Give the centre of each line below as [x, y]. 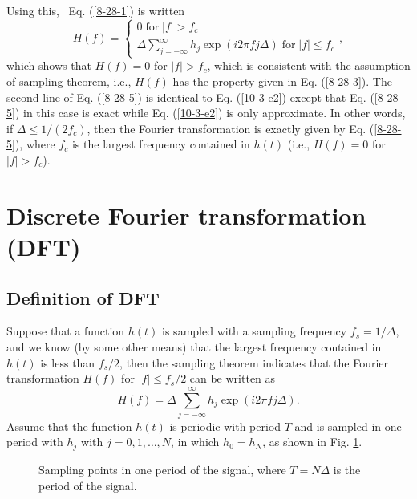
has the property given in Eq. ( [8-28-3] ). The [282, 81]
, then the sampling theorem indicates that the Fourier [254, 362]
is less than [68, 362]
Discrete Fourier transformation [186, 215]
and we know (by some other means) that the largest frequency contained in [194, 346]
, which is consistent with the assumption [309, 65]
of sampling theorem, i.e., [69, 81]
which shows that [49, 65]
